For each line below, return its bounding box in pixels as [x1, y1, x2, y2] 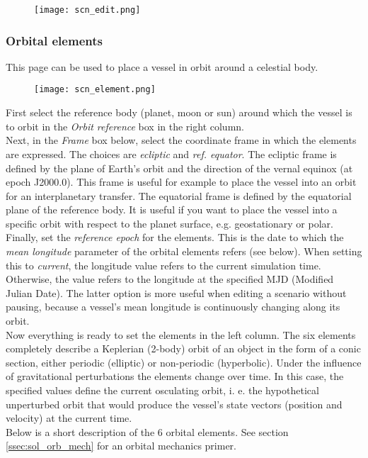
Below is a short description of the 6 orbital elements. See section [6, 424, 289, 439]
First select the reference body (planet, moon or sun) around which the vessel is [6, 105, 352, 120]
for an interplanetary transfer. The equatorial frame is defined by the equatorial [6, 188, 352, 203]
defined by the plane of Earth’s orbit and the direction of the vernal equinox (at [6, 160, 353, 175]
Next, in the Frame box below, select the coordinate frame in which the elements [6, 133, 357, 147]
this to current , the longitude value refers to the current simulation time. [6, 257, 321, 272]
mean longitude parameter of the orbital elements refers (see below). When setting [6, 244, 362, 259]
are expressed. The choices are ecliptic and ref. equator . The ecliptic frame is [6, 146, 337, 161]
